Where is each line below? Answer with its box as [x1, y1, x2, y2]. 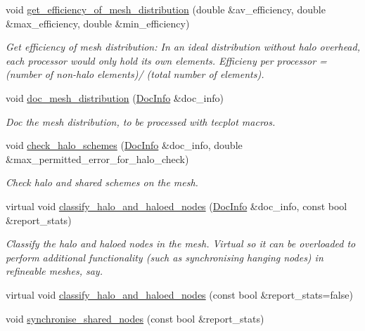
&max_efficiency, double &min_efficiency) [6, 15, 190, 30]
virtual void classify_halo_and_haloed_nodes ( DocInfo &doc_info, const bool [6, 198, 347, 213]
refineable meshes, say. [6, 264, 103, 278]
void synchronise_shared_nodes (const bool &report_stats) [6, 311, 264, 325]
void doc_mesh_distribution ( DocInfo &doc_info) [6, 90, 224, 105]
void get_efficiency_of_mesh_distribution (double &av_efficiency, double [6, 2, 326, 16]
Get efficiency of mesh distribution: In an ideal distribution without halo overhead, [6, 39, 360, 54]
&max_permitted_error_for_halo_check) [6, 151, 189, 166]
